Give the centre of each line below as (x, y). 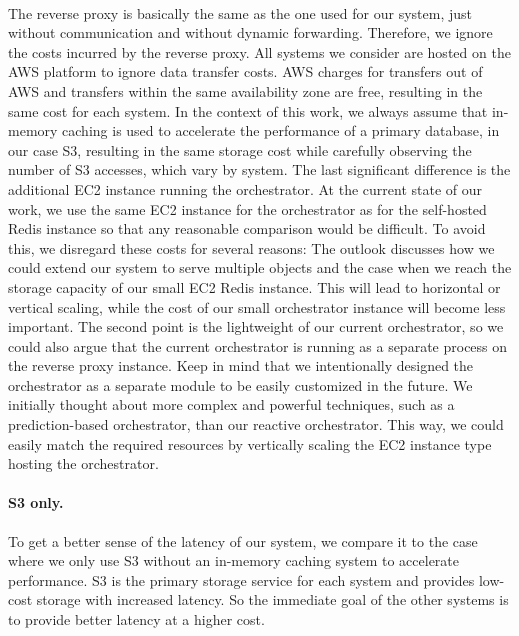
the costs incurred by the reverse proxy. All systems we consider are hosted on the (259, 51)
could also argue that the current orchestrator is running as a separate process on (258, 345)
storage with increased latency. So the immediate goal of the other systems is (272, 599)
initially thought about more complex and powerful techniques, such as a (231, 404)
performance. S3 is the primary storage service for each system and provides (241, 579)
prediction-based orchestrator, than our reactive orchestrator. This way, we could (256, 424)
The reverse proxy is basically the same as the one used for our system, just (240, 12)
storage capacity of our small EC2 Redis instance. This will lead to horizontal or (254, 286)
